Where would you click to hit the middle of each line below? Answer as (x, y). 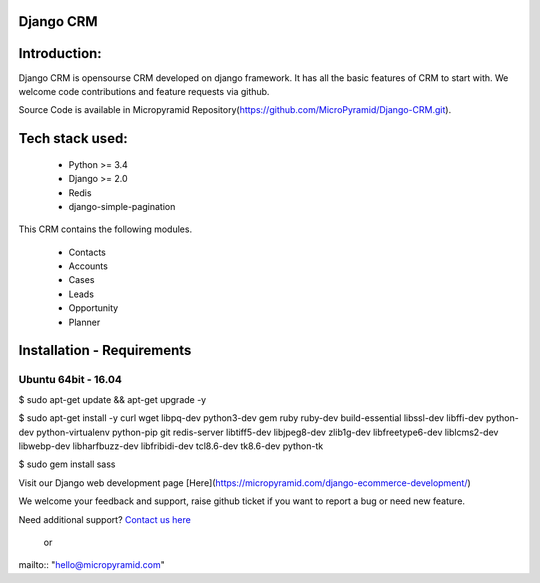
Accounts (88, 266)
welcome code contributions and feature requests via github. (144, 91)
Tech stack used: (73, 138)
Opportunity (93, 308)
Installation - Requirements (105, 350)
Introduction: (60, 53)
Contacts (87, 252)
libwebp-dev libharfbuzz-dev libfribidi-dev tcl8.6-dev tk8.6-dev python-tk (171, 446)
